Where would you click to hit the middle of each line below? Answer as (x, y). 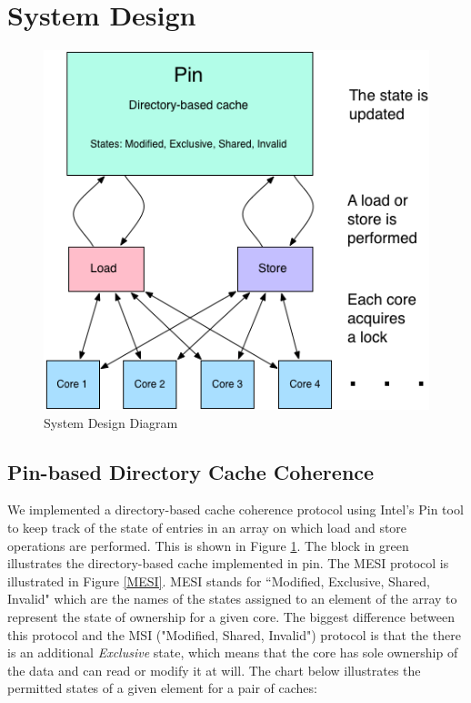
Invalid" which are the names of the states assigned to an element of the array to (232, 599)
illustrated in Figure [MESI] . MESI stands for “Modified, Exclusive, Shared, (219, 581)
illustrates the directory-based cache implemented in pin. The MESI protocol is (228, 563)
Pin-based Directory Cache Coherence (191, 471)
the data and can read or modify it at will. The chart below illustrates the (214, 670)
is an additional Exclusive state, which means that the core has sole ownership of (233, 652)
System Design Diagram (111, 422)
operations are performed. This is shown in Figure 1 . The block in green (208, 545)
